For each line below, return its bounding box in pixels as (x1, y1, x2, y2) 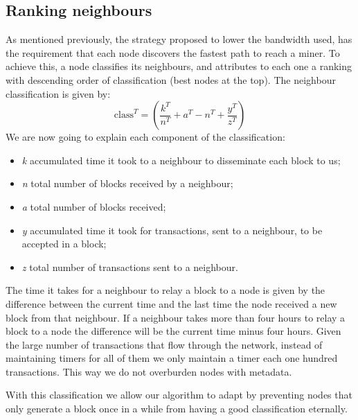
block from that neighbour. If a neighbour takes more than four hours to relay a (6, 310, 346, 324)
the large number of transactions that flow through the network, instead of (6, 337, 323, 351)
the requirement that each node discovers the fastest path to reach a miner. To (6, 45, 340, 60)
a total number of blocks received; (21, 199, 166, 213)
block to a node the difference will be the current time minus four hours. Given (6, 324, 341, 338)
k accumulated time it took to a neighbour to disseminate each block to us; (21, 152, 341, 167)
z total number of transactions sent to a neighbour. (21, 259, 238, 274)
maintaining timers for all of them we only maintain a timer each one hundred (6, 351, 338, 365)
